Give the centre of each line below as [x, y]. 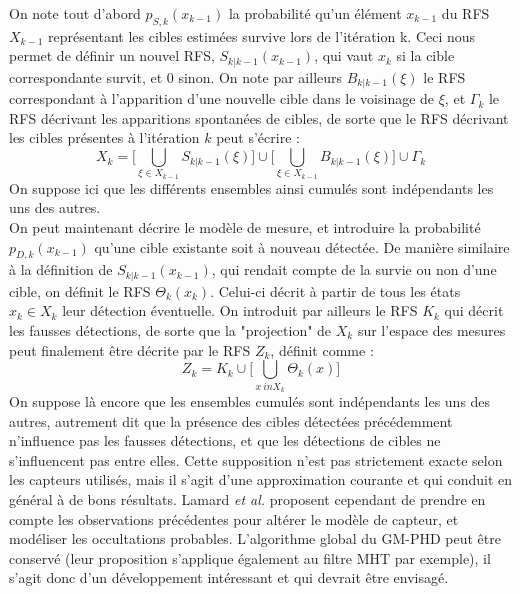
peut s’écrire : [258, 137]
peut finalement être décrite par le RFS [130, 349]
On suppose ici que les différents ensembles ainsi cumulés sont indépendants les [251, 187]
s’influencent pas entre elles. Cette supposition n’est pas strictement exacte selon [256, 459]
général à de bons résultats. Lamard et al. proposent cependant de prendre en [247, 498]
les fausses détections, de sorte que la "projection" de [170, 330]
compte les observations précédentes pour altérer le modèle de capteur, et [234, 518]
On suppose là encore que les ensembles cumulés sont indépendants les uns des [250, 400]
